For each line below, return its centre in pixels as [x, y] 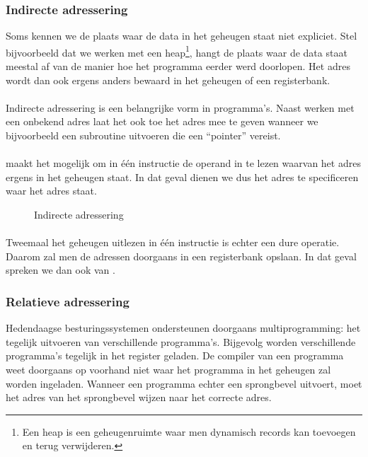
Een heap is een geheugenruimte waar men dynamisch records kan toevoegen [189, 431]
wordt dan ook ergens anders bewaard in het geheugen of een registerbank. [168, 80]
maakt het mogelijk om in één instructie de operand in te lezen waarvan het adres [183, 163]
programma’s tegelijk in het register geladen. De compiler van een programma [175, 355]
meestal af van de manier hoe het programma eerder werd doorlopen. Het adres [178, 66]
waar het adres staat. [51, 191]
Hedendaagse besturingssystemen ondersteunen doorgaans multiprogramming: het [183, 328]
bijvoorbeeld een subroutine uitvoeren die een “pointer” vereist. [143, 135]
